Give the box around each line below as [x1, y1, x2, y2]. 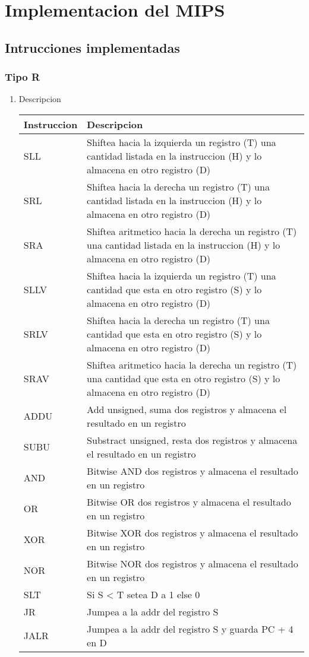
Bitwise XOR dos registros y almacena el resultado [87, 525, 298, 539]
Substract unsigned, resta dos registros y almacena [87, 433, 298, 447]
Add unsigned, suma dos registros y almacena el [87, 402, 287, 416]
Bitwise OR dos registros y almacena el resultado [87, 494, 291, 509]
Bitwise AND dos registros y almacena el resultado [87, 464, 298, 478]
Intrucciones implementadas [5, 38, 180, 56]
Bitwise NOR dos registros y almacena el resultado [87, 556, 298, 570]
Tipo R [5, 69, 40, 84]
